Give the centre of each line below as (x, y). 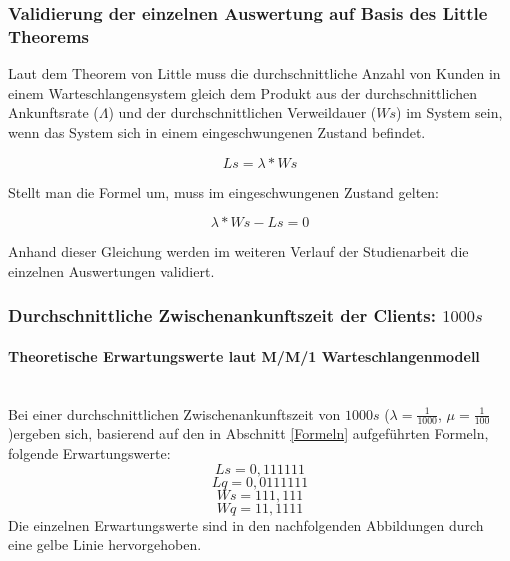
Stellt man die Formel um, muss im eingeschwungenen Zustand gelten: (224, 191)
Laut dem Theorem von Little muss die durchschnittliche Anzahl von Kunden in (254, 73)
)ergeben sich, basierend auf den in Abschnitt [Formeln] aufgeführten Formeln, (248, 433)
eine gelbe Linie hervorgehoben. (105, 544)
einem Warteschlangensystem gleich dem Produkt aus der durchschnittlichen (242, 92)
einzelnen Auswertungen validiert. (111, 270)
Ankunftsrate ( (53, 112)
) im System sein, (449, 112)
